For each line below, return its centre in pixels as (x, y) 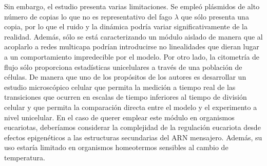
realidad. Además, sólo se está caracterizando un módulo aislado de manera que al (133, 36)
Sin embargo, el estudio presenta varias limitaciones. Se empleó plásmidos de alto (132, 6)
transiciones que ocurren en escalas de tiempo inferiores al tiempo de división (126, 97)
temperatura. (25, 157)
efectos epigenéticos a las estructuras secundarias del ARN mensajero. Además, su (133, 137)
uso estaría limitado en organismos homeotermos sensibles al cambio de (116, 147)
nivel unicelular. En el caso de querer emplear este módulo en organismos (119, 117)
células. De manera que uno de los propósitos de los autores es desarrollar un (125, 77)
